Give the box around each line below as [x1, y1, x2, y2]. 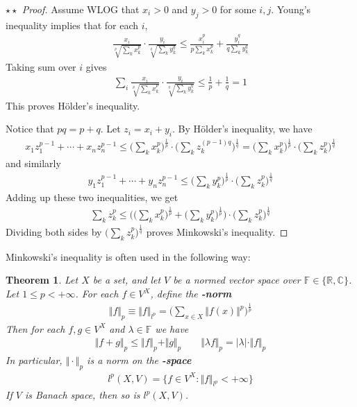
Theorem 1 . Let [6, 272, 78, 287]
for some [219, 2, 256, 16]
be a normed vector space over [173, 272, 301, 287]
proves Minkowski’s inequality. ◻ [146, 225, 288, 239]
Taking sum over [6, 60, 76, 73]
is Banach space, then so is [24, 388, 140, 402]
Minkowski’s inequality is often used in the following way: [6, 249, 251, 263]
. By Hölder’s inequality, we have [172, 121, 313, 136]
